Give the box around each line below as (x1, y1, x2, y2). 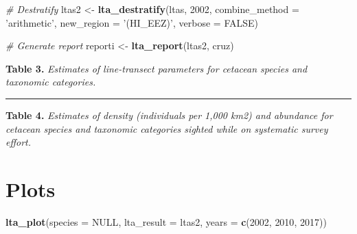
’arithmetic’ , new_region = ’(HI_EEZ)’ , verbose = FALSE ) (5, 15, 258, 29)
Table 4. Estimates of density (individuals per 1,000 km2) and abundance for (5, 107, 333, 122)
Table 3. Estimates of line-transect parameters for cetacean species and (5, 61, 308, 75)
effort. (5, 135, 32, 149)
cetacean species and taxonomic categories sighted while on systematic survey (5, 121, 328, 135)
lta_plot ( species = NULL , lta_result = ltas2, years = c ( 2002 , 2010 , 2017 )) (5, 214, 327, 229)
